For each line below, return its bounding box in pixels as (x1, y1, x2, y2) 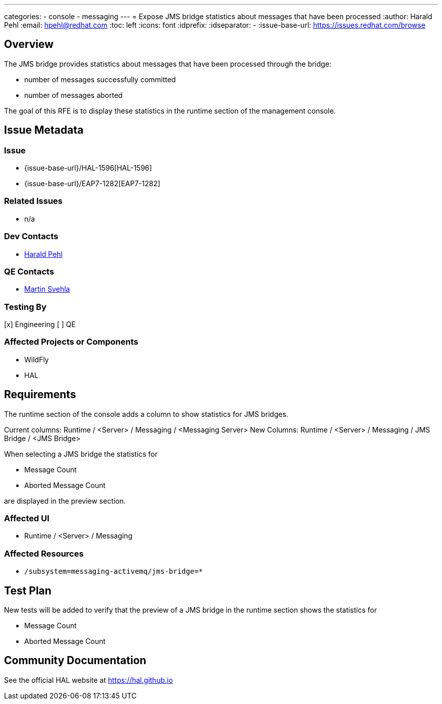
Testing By (4, 301, 47, 312)
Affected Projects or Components (4, 337, 138, 347)
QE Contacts (4, 266, 54, 277)
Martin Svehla (24, 285, 70, 294)
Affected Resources (4, 548, 84, 559)
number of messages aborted (24, 90, 123, 99)
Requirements (4, 388, 76, 401)
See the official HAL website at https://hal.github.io (4, 675, 173, 684)
